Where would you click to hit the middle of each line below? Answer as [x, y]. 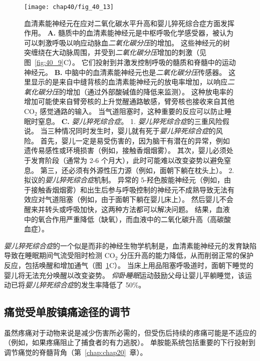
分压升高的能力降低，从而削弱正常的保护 [187, 255]
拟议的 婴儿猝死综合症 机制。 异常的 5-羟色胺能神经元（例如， [124, 180]
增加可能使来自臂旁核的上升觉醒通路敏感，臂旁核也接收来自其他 [129, 101]
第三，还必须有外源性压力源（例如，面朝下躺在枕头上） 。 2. [137, 170]
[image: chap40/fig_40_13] [69, 7]
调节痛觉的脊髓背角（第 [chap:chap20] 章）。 [76, 352]
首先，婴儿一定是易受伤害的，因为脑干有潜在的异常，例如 [135, 140]
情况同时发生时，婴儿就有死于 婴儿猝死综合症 [135, 131]
